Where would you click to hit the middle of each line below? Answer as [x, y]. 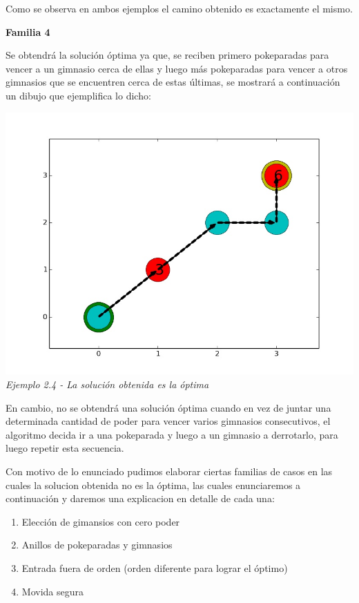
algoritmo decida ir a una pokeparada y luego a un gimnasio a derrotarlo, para [172, 434]
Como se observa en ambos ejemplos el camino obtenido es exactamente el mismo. [179, 8]
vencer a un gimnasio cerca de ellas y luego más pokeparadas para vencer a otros [177, 68]
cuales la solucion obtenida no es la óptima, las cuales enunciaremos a [153, 485]
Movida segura [52, 591]
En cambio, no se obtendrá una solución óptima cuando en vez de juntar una [168, 407]
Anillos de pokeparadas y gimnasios [97, 545]
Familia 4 [28, 31]
